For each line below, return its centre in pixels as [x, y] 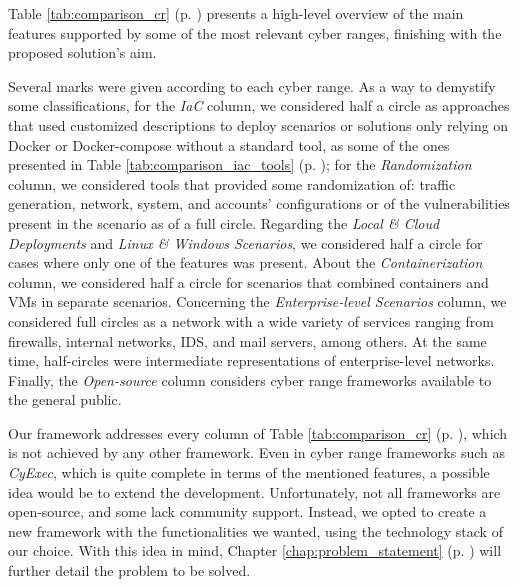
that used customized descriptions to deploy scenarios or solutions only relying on [258, 124]
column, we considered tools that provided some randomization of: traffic [232, 183]
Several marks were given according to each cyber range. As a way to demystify [252, 85]
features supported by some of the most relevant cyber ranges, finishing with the [255, 32]
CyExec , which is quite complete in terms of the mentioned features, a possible [249, 472]
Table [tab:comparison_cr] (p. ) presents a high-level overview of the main [236, 13]
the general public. [65, 399]
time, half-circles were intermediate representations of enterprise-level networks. [251, 360]
